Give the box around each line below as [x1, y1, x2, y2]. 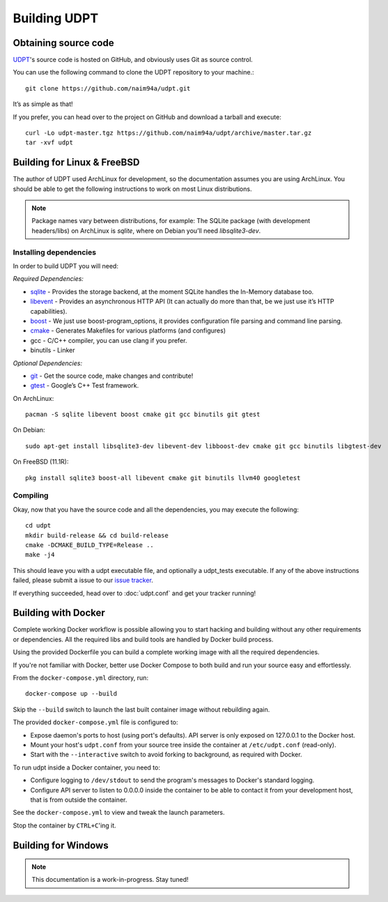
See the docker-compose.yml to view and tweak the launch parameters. [13, 809, 226, 817]
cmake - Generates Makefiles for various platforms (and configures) [30, 326, 226, 335]
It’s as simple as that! [13, 100, 73, 108]
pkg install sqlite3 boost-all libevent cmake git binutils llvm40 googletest [25, 474, 301, 482]
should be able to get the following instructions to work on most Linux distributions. [13, 185, 252, 193]
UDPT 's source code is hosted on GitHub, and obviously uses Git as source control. [13, 56, 254, 64]
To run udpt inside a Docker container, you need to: [13, 763, 160, 772]
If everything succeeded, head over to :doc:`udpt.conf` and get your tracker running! [13, 589, 256, 597]
